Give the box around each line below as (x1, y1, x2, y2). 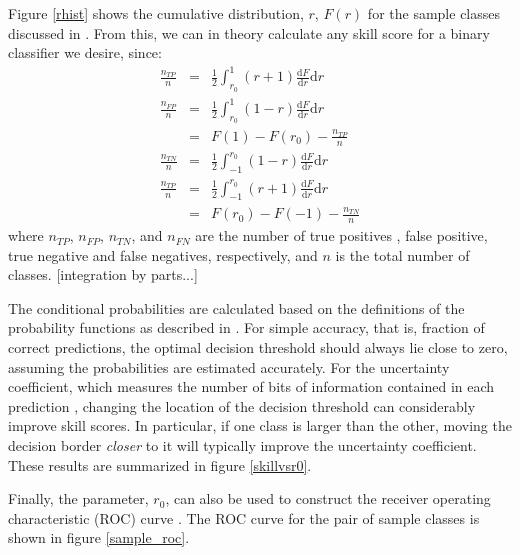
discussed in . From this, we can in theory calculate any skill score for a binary (8, 22, 490, 43)
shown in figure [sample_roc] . (8, 527, 190, 548)
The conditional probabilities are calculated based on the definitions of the (8, 297, 465, 318)
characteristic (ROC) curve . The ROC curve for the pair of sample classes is (8, 507, 480, 528)
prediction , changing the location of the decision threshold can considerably (8, 395, 476, 416)
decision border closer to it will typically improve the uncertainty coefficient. (8, 435, 477, 455)
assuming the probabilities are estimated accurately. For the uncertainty (8, 356, 450, 377)
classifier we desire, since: (8, 42, 162, 63)
